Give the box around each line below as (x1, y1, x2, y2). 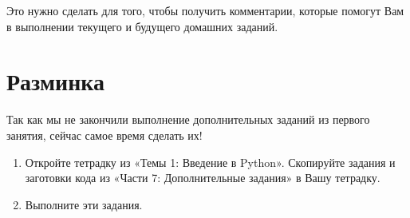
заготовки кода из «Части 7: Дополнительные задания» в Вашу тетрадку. (25, 169, 380, 186)
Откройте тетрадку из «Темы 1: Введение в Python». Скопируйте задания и (25, 153, 396, 170)
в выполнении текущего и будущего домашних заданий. (6, 18, 278, 34)
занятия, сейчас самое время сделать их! (6, 126, 203, 143)
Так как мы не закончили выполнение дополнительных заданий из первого (6, 111, 370, 128)
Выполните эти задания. (25, 196, 143, 212)
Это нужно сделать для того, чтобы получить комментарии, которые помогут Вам (6, 2, 404, 18)
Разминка (6, 65, 105, 97)
